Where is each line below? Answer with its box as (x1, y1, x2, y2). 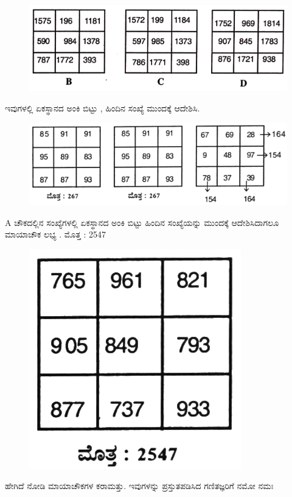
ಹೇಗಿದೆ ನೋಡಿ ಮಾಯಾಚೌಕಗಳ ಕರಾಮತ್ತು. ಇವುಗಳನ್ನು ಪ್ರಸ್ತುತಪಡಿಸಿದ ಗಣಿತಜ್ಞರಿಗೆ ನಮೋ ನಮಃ (5, 479, 274, 492)
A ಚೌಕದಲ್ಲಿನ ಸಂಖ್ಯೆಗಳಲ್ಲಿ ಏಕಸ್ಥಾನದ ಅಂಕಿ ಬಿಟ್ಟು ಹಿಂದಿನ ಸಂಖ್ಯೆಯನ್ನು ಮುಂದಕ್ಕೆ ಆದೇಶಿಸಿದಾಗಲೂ (5, 216, 279, 228)
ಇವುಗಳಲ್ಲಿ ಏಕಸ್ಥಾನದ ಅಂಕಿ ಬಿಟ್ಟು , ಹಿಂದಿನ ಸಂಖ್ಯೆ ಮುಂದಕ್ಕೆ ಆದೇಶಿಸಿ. (5, 101, 200, 114)
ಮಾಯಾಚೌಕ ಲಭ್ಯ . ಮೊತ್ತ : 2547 (5, 228, 106, 241)
